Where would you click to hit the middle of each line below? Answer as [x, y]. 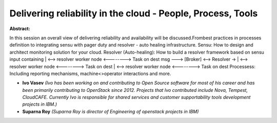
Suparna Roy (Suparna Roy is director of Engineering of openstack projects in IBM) [111, 111]
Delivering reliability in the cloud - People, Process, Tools [134, 13]
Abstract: [20, 29]
